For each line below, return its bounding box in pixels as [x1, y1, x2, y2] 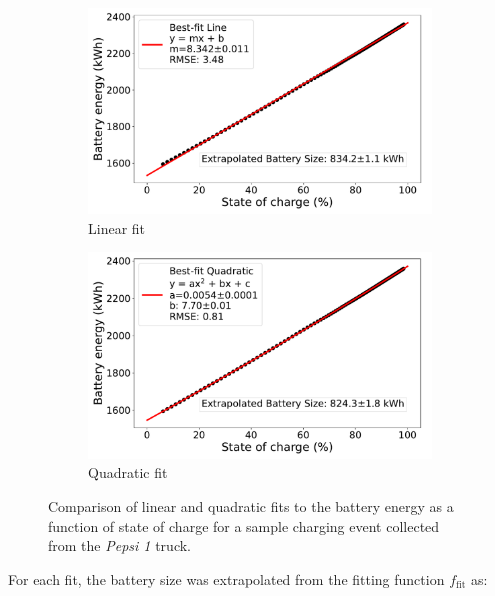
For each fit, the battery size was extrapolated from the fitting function [8, 568, 445, 589]
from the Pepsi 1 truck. [48, 535, 191, 556]
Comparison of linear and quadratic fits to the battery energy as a [48, 495, 454, 516]
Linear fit [88, 217, 146, 238]
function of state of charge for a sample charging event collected [48, 515, 440, 536]
